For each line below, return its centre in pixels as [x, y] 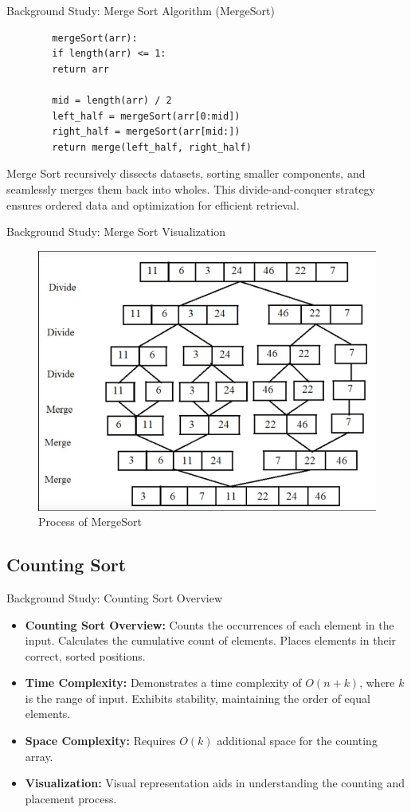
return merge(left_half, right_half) [152, 147]
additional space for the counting [297, 741]
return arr [80, 69]
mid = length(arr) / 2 [112, 100]
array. [39, 756]
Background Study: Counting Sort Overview [115, 597]
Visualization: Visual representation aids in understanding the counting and [215, 783]
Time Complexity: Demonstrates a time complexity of [163, 683]
